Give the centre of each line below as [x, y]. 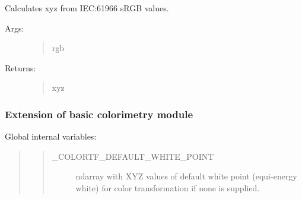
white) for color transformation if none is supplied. [168, 187]
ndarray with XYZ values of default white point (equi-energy [186, 176]
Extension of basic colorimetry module [99, 114]
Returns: [20, 67]
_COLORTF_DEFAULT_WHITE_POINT [133, 156]
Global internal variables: [51, 136]
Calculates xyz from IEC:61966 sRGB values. [87, 8]
